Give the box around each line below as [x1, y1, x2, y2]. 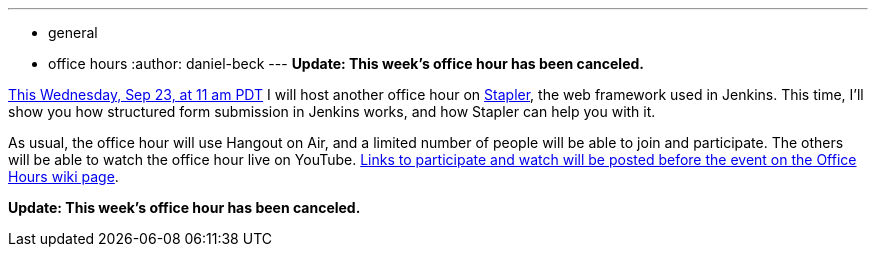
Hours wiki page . [8, 168, 119, 185]
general [48, 24, 98, 41]
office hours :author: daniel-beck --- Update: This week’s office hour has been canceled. [48, 55, 644, 72]
